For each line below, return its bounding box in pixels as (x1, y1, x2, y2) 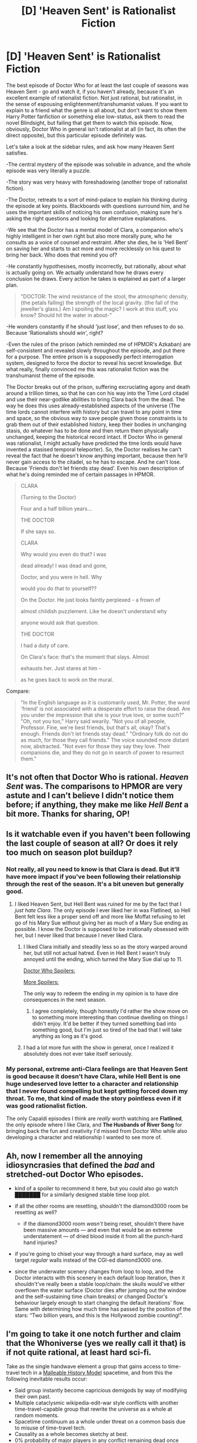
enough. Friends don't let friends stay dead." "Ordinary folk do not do (20, 730, 189, 737)
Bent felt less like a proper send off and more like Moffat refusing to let (14, 913, 186, 920)
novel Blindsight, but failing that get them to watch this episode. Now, (6, 119, 174, 126)
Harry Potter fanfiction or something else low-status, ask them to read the (6, 113, 185, 120)
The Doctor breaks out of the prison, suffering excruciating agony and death (6, 383, 191, 390)
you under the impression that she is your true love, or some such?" (20, 711, 185, 719)
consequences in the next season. (23, 996, 107, 1003)
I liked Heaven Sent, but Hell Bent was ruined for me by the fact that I (14, 900, 182, 907)
